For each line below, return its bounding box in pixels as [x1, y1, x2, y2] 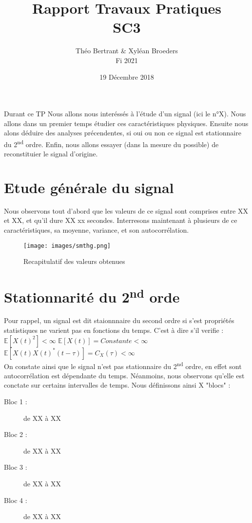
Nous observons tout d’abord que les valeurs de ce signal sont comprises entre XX [4, 205, 248, 216]
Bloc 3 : [4, 462, 27, 472]
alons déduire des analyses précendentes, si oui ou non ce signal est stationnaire [4, 128, 241, 138]
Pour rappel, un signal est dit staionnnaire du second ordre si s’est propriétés [4, 315, 234, 326]
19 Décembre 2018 [99, 71, 154, 82]
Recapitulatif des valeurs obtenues [23, 256, 125, 266]
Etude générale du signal [4, 177, 174, 197]
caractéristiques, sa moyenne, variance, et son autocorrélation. [4, 225, 189, 235]
